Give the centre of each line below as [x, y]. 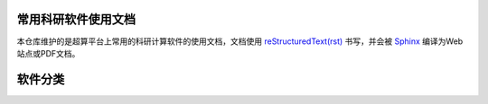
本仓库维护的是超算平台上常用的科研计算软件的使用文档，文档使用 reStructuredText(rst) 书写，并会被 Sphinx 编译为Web [240, 41]
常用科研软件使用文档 [76, 19]
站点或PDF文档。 [48, 53]
